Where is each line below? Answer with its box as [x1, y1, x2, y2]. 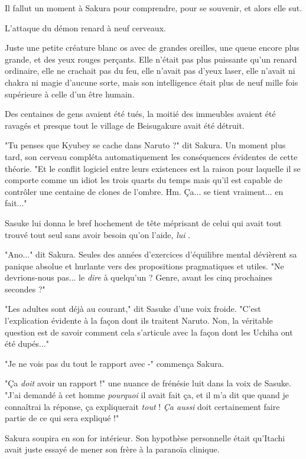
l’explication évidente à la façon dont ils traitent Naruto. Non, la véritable [5, 314, 273, 327]
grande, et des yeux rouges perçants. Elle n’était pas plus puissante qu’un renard [5, 53, 297, 65]
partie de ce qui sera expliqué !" [5, 412, 119, 424]
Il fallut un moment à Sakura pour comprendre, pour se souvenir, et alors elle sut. [5, 2, 302, 14]
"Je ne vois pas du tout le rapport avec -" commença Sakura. [5, 357, 224, 369]
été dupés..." [5, 337, 49, 350]
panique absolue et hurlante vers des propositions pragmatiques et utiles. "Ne [5, 259, 284, 272]
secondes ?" [5, 282, 45, 295]
